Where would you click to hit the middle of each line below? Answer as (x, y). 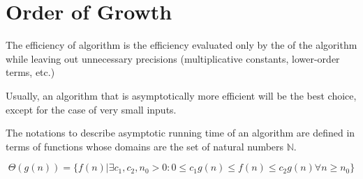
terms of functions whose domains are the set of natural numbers (145, 146)
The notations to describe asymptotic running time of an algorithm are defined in (180, 133)
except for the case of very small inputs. (91, 109)
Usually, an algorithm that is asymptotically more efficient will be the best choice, (181, 95)
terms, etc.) (30, 72)
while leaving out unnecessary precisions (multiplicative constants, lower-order (173, 58)
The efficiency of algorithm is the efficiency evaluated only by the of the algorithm (181, 45)
